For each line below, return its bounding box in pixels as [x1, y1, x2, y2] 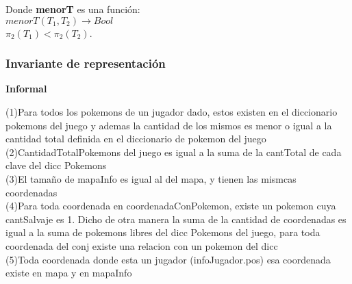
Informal [5, 81, 47, 96]
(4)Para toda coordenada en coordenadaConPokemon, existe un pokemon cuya [5, 198, 336, 213]
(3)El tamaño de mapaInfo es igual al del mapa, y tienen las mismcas [5, 171, 297, 185]
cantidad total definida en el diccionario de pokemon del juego [5, 131, 266, 146]
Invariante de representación [5, 55, 166, 72]
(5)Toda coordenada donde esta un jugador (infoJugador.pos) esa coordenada [5, 252, 331, 266]
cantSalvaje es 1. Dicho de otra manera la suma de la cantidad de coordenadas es [5, 211, 347, 226]
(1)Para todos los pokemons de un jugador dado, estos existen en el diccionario [5, 105, 338, 118]
